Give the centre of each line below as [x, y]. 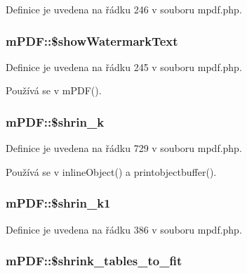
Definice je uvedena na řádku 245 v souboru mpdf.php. [124, 66]
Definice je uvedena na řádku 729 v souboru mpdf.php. [124, 148]
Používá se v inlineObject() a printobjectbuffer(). [111, 171]
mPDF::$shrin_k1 [58, 203]
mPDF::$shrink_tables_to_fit [94, 261]
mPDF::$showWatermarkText [92, 40]
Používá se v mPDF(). [54, 90]
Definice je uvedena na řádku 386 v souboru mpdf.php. [124, 229]
